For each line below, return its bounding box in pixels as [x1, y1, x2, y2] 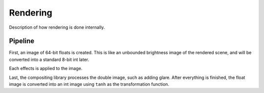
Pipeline [9, 37, 35, 45]
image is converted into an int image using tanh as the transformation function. [9, 81, 170, 87]
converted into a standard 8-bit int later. [9, 56, 89, 62]
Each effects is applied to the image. [9, 66, 83, 72]
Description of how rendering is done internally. [9, 24, 105, 30]
